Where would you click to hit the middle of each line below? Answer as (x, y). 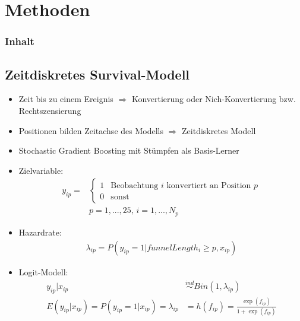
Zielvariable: (41, 170)
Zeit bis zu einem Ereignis (66, 99)
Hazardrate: (40, 232)
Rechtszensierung (50, 111)
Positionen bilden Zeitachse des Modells (91, 130)
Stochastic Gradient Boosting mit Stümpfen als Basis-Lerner (129, 150)
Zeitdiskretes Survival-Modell (97, 74)
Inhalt (20, 41)
